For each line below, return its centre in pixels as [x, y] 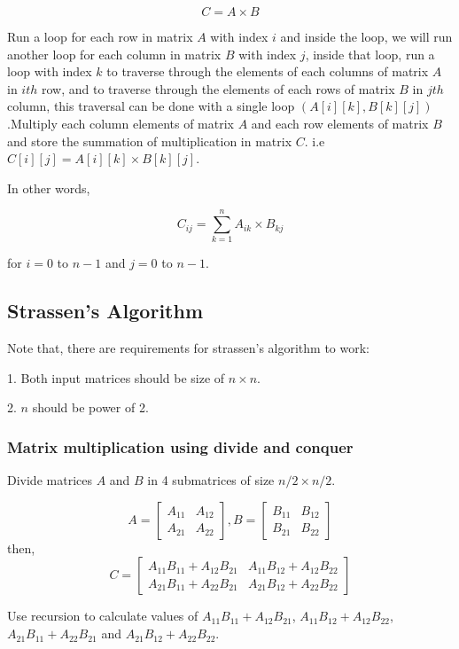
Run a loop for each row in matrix [100, 36]
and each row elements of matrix [340, 123]
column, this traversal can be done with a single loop [151, 106]
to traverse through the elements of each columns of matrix [268, 71]
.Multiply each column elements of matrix [121, 123]
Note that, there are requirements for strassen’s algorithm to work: [189, 348]
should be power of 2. [90, 407]
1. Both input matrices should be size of [116, 377]
